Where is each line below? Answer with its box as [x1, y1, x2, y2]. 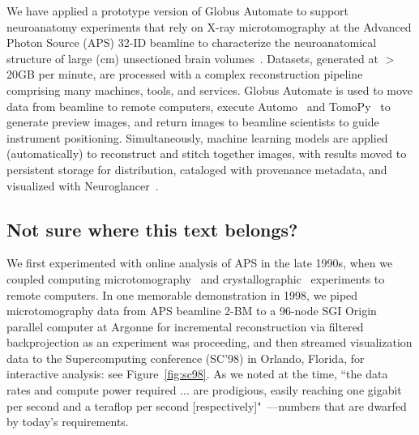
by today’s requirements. [6, 413, 129, 430]
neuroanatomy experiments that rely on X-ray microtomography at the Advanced [6, 18, 412, 35]
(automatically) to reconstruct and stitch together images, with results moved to [6, 145, 407, 162]
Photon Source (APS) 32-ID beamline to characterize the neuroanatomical [6, 34, 377, 51]
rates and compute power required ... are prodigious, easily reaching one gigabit [6, 382, 402, 399]
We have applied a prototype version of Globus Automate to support [6, 2, 349, 19]
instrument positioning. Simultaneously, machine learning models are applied [6, 129, 388, 146]
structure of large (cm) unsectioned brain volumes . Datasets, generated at [6, 49, 378, 66]
